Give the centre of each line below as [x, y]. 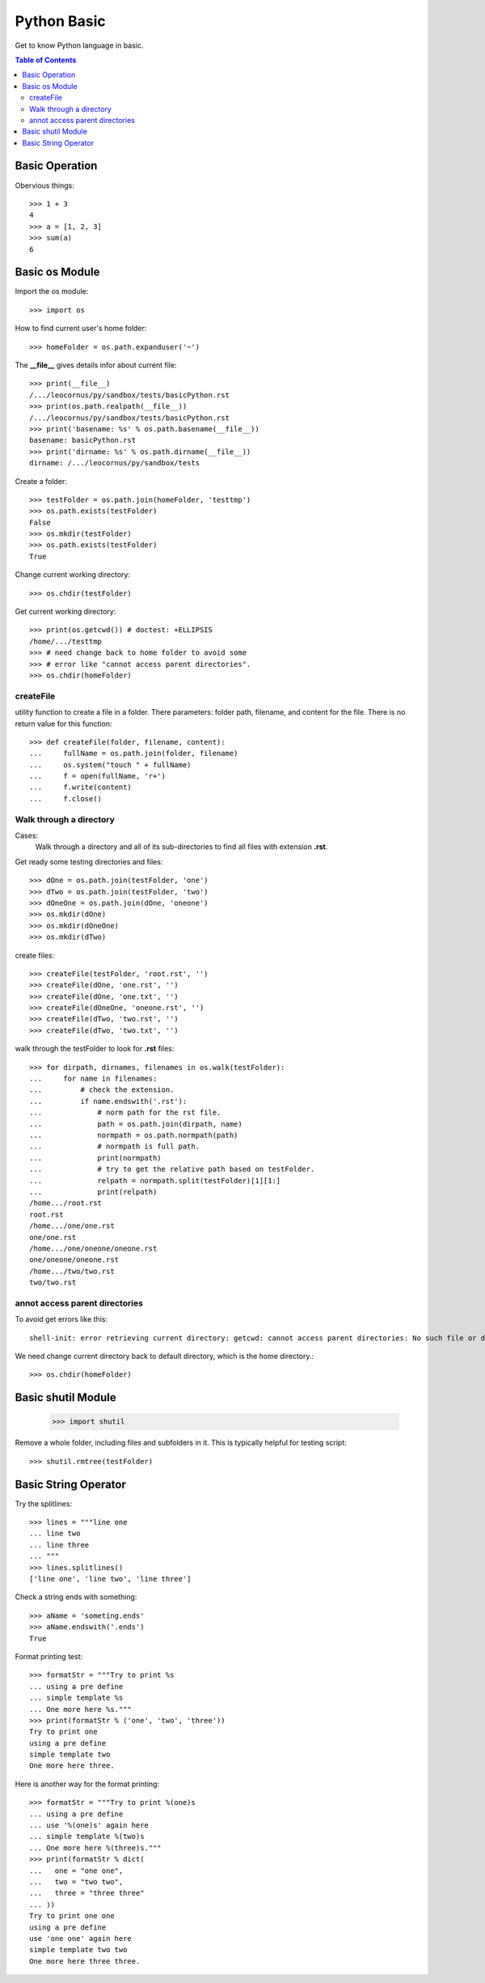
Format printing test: [49, 1656]
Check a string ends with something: [76, 1597]
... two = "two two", [76, 1881]
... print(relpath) [93, 1191]
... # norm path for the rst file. [125, 1113]
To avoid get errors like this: [61, 1319]
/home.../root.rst [66, 1203]
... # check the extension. [102, 1090]
